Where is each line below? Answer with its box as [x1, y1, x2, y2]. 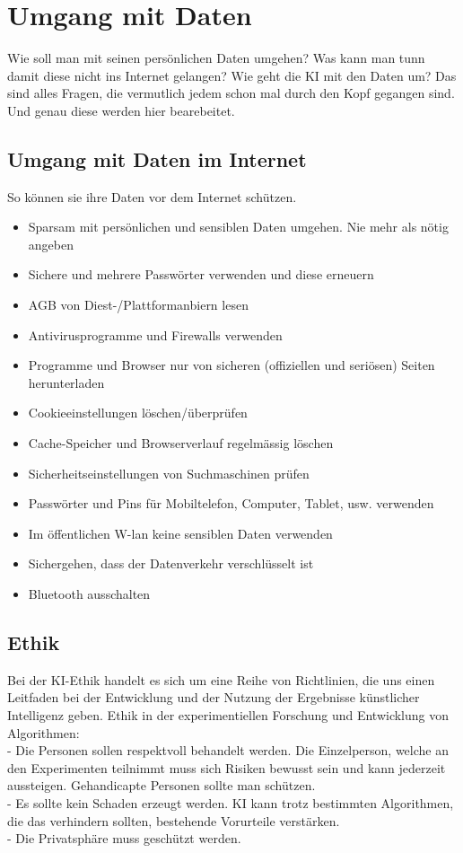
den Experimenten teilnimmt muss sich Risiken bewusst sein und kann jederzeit [7, 758, 446, 777]
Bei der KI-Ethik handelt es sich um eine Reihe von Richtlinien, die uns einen [7, 670, 435, 689]
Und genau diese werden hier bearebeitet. [7, 101, 235, 119]
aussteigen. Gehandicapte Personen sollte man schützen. [7, 776, 316, 795]
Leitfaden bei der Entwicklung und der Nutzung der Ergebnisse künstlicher [7, 688, 420, 707]
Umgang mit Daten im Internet [7, 145, 307, 172]
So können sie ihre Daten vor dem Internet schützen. [7, 187, 297, 206]
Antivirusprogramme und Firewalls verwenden [28, 325, 283, 344]
